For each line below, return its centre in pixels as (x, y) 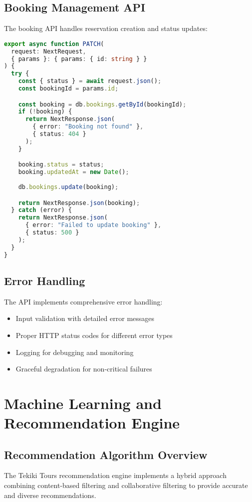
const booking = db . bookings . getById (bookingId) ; (102, 104)
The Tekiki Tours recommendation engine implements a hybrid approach (115, 475)
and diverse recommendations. (50, 495)
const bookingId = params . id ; (68, 89)
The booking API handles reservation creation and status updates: (106, 28)
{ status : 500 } (52, 233)
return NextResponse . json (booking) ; (79, 203)
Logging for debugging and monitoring (75, 352)
